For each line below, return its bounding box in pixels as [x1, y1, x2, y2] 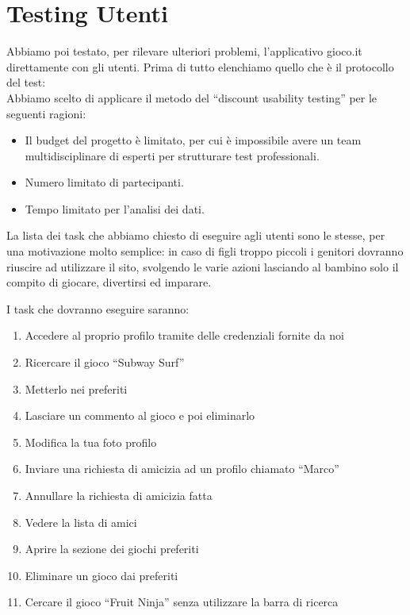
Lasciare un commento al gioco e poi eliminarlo [25, 407, 255, 424]
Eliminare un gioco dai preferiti [25, 567, 178, 583]
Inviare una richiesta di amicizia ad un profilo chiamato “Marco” [25, 460, 339, 477]
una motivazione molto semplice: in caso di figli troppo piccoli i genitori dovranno [6, 243, 404, 259]
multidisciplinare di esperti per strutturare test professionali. [25, 147, 320, 163]
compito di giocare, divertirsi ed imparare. [6, 274, 212, 290]
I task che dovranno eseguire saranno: [6, 300, 190, 317]
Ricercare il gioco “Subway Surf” [25, 354, 185, 371]
